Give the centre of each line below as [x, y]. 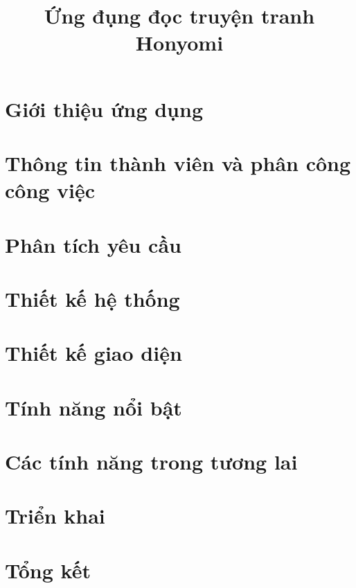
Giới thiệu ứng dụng [104, 108]
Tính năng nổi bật [94, 407]
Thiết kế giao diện [94, 353]
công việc [50, 190]
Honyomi [179, 43]
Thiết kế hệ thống [92, 298]
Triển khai [55, 516]
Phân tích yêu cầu [93, 244]
